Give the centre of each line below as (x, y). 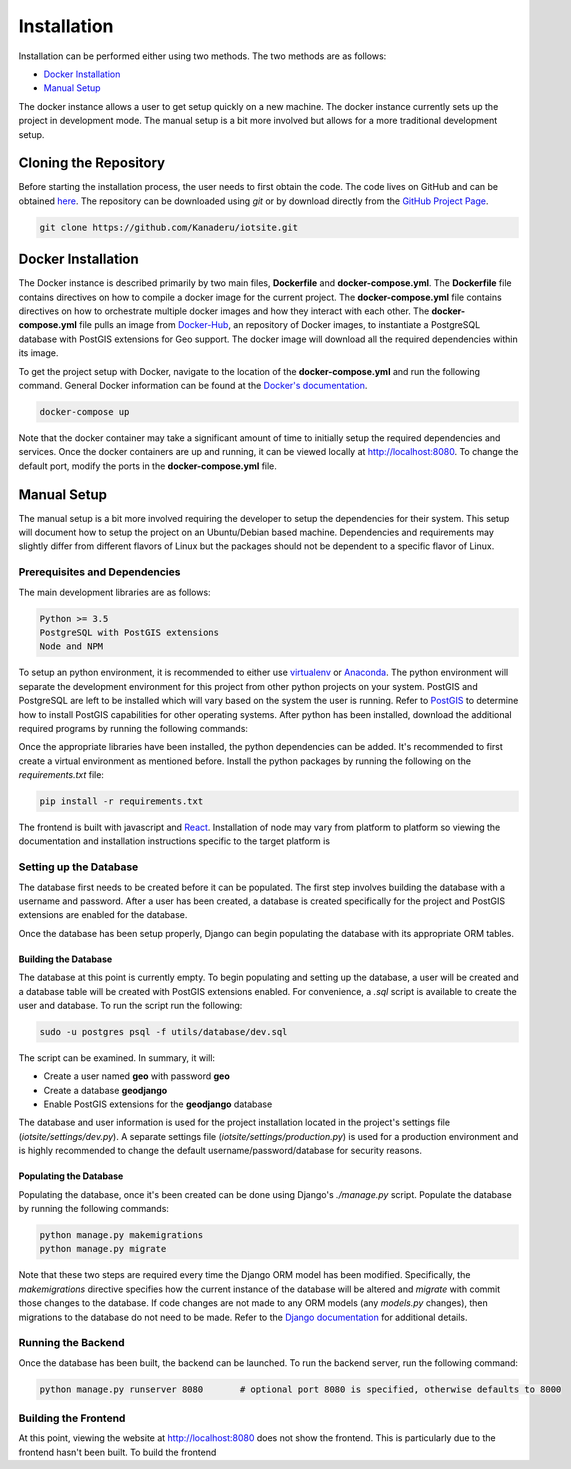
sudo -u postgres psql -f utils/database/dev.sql (163, 1031)
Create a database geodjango (105, 1090)
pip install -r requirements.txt (121, 801)
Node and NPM (71, 646)
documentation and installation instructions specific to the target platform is (174, 841)
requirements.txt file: (61, 775)
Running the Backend (71, 1343)
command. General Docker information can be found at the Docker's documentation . (193, 386)
